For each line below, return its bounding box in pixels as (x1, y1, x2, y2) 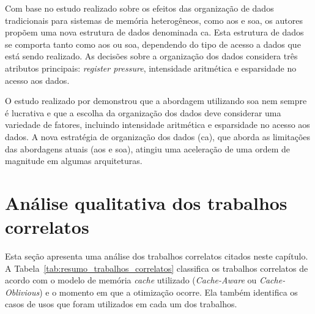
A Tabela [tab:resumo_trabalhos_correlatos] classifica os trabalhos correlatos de (5, 261, 308, 274)
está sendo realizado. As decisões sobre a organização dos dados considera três (5, 50, 298, 62)
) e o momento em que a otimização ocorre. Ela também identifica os (39, 285, 298, 298)
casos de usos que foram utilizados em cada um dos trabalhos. (5, 297, 237, 310)
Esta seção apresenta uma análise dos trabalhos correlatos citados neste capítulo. (5, 250, 308, 263)
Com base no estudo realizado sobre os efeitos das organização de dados (5, 2, 274, 14)
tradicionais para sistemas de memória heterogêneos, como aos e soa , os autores (5, 13, 303, 26)
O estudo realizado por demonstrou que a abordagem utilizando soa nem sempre (5, 94, 307, 107)
